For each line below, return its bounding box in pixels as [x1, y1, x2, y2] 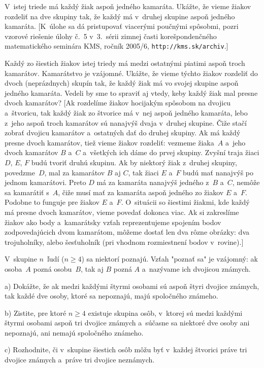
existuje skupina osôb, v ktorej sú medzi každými [88, 307, 243, 318]
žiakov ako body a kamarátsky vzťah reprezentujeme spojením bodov [5, 216, 221, 227]
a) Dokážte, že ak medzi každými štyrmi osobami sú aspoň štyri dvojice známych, [5, 280, 259, 291]
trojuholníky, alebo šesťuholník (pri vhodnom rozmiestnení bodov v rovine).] [5, 236, 244, 247]
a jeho [225, 137, 246, 148]
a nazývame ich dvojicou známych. [142, 263, 251, 274]
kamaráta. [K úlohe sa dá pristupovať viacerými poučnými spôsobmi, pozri [5, 21, 239, 31]
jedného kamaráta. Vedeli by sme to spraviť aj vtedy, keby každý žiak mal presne [5, 87, 258, 98]
